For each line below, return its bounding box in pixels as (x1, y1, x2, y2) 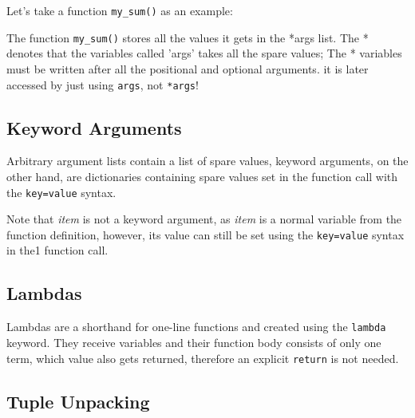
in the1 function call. (6, 242, 109, 258)
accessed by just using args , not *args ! (6, 76, 199, 93)
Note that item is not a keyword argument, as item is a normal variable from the (6, 211, 402, 227)
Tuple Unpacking (6, 388, 150, 413)
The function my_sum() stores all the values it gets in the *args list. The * (6, 29, 369, 45)
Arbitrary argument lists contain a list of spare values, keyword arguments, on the (6, 152, 409, 169)
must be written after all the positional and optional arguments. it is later (6, 60, 369, 77)
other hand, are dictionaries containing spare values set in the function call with (6, 168, 398, 184)
